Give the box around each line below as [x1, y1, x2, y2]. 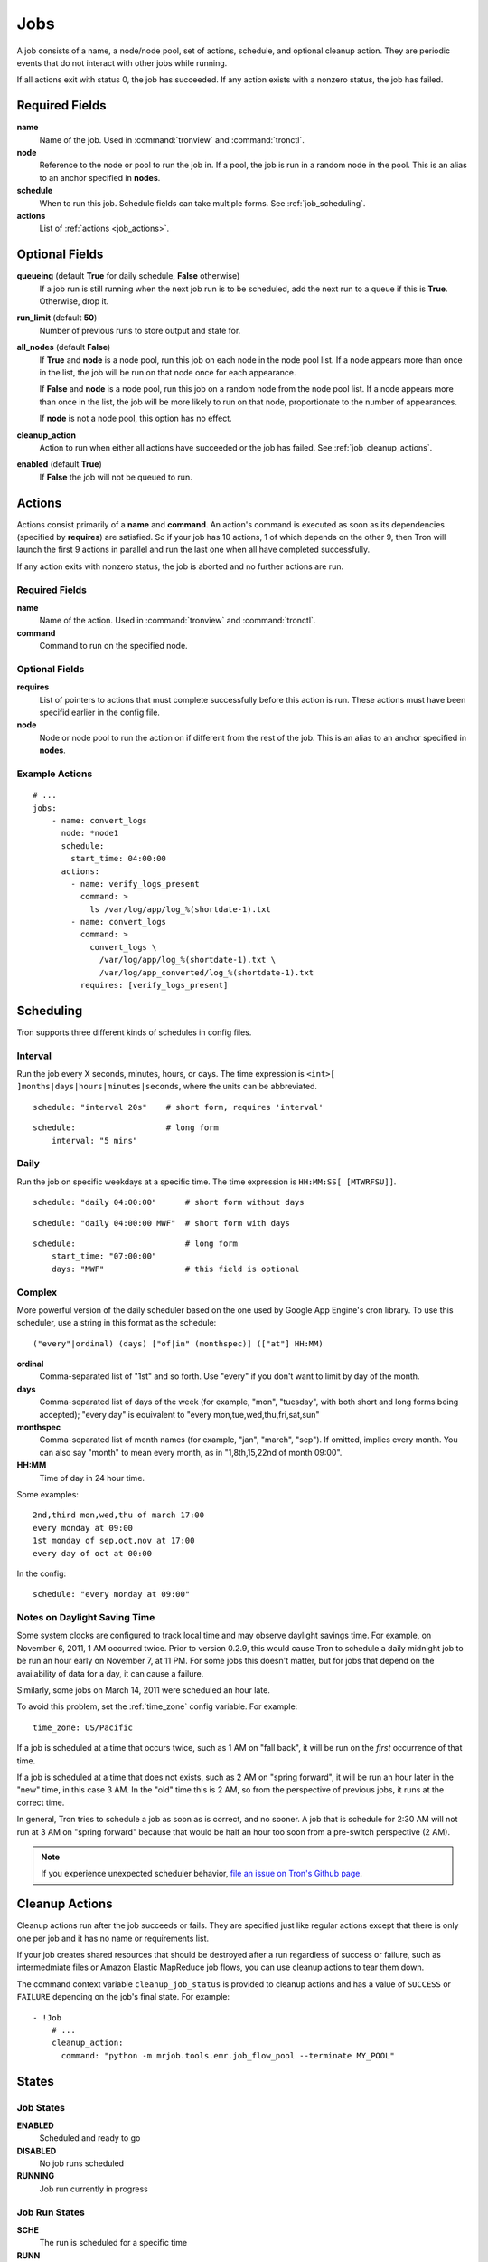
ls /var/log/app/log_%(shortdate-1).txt [89, 904, 271, 914]
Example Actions [16, 767, 93, 780]
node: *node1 [61, 828, 119, 839]
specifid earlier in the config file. [39, 707, 160, 718]
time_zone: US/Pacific [33, 1722, 134, 1733]
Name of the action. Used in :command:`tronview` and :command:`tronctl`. [39, 615, 316, 626]
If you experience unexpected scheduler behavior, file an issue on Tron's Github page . [41, 1868, 363, 1879]
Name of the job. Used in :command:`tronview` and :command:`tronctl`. [39, 134, 305, 145]
